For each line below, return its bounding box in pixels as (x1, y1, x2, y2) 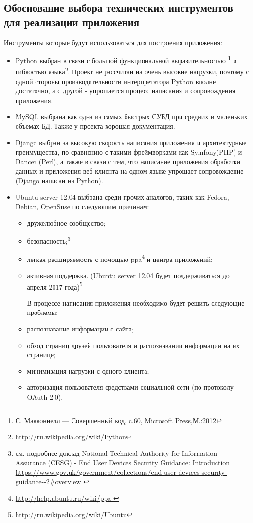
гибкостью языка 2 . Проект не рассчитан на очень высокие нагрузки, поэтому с (15, 65, 249, 77)
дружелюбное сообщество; (27, 217, 106, 227)
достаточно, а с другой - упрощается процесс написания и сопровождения (15, 86, 235, 96)
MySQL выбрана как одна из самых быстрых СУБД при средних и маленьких (15, 111, 248, 122)
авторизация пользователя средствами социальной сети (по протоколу (27, 382, 234, 392)
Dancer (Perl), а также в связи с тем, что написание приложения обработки (15, 156, 240, 166)
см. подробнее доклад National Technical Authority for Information (15, 448, 217, 458)
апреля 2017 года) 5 (27, 280, 83, 292)
